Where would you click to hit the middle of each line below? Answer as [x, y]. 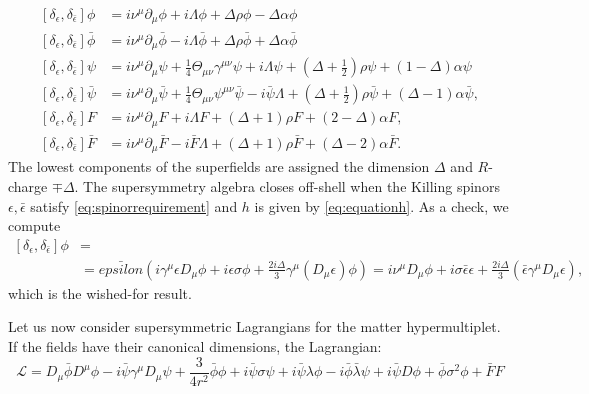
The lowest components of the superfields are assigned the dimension [219, 166]
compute [34, 225]
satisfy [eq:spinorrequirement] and [134, 205]
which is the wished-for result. [100, 292]
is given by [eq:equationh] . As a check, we [381, 205]
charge [28, 186]
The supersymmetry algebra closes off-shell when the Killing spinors [291, 186]
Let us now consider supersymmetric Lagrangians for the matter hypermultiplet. [254, 326]
